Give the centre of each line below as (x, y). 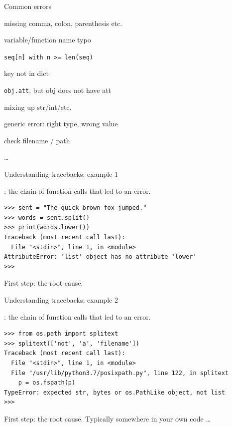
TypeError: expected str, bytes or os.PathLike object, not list (115, 392)
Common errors (28, 6)
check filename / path (37, 140)
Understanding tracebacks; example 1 (61, 174)
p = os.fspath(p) (47, 383)
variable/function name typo (48, 40)
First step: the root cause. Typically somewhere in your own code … (107, 418)
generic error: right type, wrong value (61, 124)
